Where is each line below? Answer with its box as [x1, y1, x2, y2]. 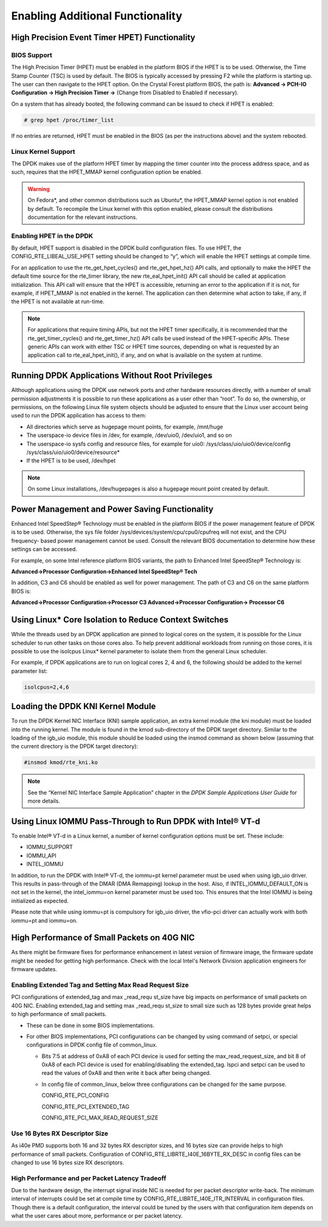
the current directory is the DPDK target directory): [11, 743, 138, 750]
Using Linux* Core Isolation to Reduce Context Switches [11, 614, 229, 625]
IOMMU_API [26, 851, 57, 859]
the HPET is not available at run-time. [11, 298, 104, 305]
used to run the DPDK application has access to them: [11, 412, 146, 419]
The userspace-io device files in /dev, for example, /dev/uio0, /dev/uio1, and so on [26, 431, 232, 439]
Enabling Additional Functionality [11, 9, 182, 22]
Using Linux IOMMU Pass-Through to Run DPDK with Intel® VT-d [11, 816, 261, 827]
